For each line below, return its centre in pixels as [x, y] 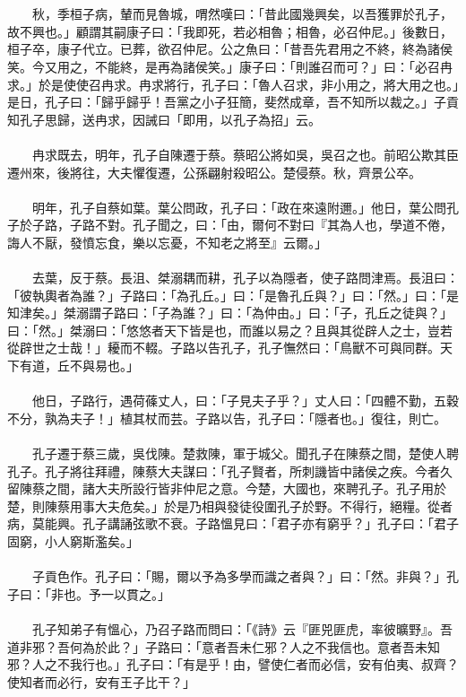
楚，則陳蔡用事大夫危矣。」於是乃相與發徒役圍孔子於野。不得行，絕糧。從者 [230, 505]
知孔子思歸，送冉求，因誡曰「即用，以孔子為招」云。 [164, 119]
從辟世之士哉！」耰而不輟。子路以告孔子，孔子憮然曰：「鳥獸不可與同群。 [224, 348]
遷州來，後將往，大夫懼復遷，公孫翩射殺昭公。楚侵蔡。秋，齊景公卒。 [214, 172]
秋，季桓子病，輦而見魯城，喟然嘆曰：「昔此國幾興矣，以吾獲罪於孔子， [242, 14]
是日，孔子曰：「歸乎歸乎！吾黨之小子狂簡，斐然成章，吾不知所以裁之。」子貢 [233, 102]
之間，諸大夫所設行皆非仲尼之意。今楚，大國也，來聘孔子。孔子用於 [245, 488]
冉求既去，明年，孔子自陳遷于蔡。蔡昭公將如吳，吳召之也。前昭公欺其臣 [245, 154]
